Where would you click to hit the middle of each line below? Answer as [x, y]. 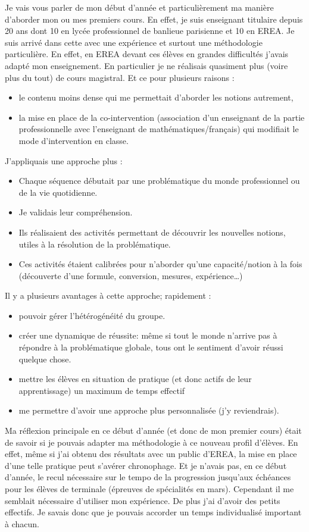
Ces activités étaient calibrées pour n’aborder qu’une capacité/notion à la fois [160, 264]
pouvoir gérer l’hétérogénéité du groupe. [92, 315]
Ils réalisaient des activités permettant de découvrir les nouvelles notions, [152, 232]
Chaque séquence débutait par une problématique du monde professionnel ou [159, 181]
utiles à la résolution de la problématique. [95, 244]
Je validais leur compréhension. [76, 212]
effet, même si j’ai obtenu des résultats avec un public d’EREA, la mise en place [151, 454]
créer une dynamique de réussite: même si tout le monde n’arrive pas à [148, 335]
